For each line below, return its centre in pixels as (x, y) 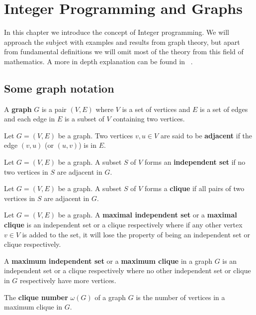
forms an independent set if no (195, 162)
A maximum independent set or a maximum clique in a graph (108, 261)
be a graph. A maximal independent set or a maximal (147, 215)
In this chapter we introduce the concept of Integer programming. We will (117, 32)
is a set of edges (224, 109)
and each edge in (30, 119)
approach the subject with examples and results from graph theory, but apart (122, 42)
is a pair (54, 109)
